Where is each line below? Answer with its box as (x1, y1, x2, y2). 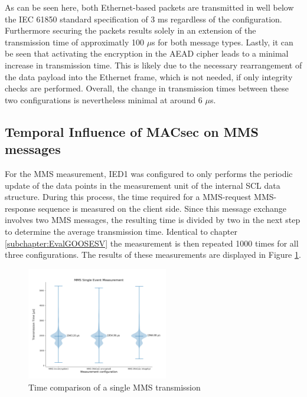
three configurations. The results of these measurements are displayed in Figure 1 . (5, 248, 301, 261)
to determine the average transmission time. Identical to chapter (5, 225, 237, 237)
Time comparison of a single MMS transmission (28, 380, 201, 393)
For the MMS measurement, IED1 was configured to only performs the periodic (5, 167, 293, 179)
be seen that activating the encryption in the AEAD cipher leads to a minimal (5, 47, 289, 60)
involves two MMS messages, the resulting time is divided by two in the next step (5, 214, 301, 226)
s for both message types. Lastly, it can (152, 35, 293, 48)
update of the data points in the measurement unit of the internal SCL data (5, 179, 280, 191)
